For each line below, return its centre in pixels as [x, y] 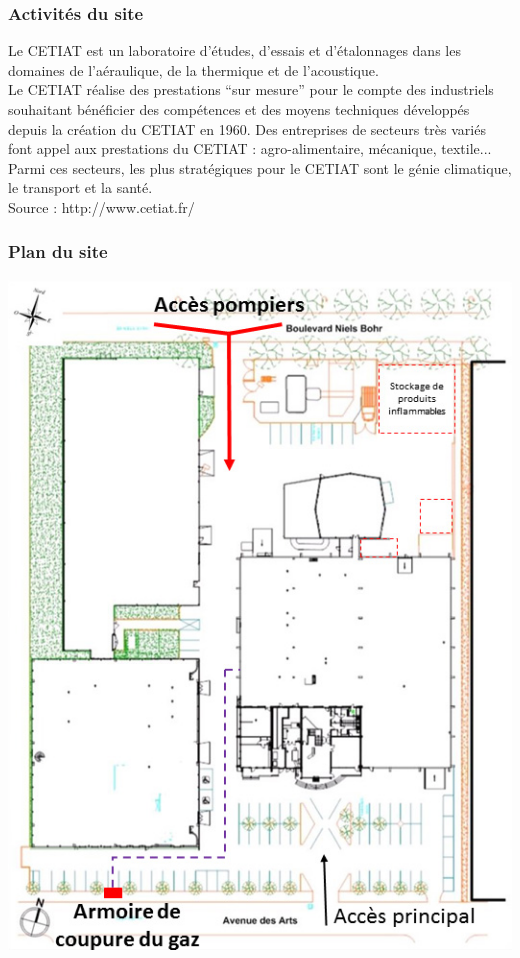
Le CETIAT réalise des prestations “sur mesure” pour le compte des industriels [251, 89]
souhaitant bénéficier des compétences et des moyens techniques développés [239, 109]
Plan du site [58, 251]
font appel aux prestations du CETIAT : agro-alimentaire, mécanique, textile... [250, 148]
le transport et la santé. [80, 187]
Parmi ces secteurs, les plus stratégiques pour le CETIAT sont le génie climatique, [260, 167]
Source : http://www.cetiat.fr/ [101, 206]
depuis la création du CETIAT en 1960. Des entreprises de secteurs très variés [247, 128]
